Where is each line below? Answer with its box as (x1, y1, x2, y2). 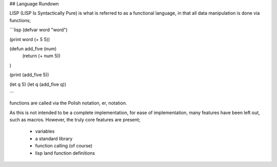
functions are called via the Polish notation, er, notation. (9, 100, 127, 106)
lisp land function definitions (35, 150, 95, 156)
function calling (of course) (35, 143, 93, 149)
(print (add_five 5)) (9, 72, 49, 78)
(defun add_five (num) (9, 45, 57, 51)
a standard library (35, 135, 73, 141)
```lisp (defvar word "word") (9, 27, 68, 33)
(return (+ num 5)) (22, 53, 61, 59)
